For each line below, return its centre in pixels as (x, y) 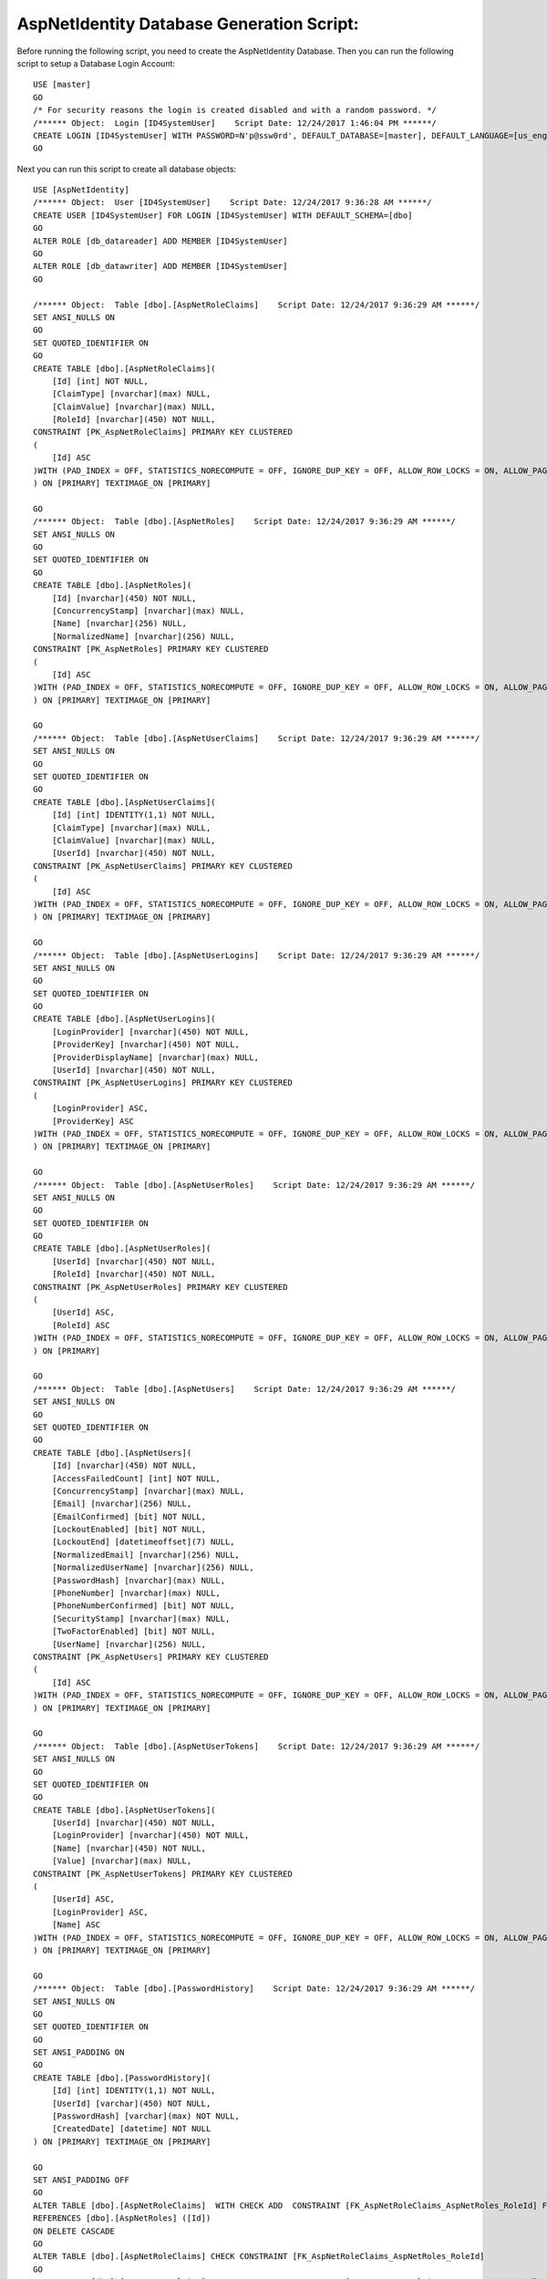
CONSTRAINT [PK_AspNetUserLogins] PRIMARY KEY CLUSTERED (163, 1083)
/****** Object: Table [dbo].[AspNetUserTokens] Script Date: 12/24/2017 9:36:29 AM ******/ (257, 1746)
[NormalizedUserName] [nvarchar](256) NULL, (153, 1567)
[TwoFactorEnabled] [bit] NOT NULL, (134, 1631)
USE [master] (62, 85)
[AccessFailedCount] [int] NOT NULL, (136, 1478)
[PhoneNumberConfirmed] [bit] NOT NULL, (144, 1606)
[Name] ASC (76, 1925)
